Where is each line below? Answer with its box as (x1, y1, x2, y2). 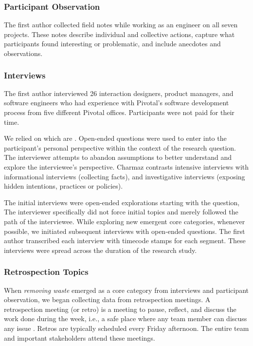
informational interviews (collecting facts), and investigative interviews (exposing (4, 171, 245, 181)
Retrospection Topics (4, 266, 89, 278)
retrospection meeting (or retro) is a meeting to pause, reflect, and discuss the (4, 304, 236, 314)
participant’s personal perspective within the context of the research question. (4, 142, 236, 153)
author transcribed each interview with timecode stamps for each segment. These (4, 235, 246, 246)
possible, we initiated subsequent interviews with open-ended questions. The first (4, 226, 245, 236)
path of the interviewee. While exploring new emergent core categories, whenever (4, 216, 245, 226)
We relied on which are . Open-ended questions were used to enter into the (4, 133, 227, 143)
